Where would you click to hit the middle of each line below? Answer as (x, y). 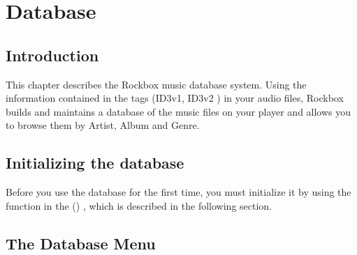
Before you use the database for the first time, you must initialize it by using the (178, 192)
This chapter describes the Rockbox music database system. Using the (156, 84)
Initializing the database (95, 163)
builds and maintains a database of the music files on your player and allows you (178, 111)
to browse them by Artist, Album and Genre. (103, 125)
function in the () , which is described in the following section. (139, 205)
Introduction (52, 55)
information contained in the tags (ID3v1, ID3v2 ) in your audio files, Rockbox (175, 98)
